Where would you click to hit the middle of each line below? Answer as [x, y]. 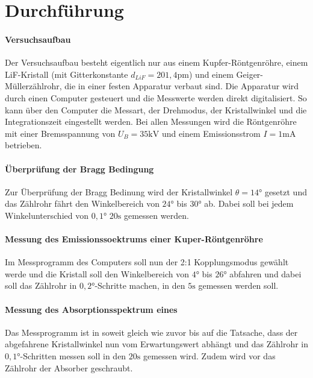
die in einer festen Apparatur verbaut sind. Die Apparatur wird [182, 86]
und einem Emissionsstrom [211, 133]
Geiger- [250, 74]
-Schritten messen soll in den [73, 356]
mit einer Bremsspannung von [60, 133]
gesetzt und [286, 191]
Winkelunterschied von [47, 215]
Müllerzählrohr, [33, 86]
